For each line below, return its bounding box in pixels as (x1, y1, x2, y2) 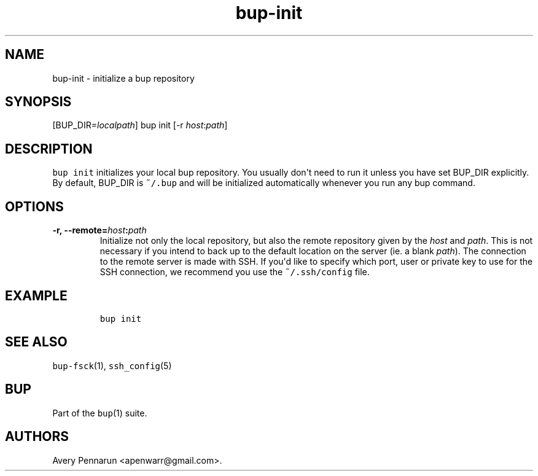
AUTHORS (5, 429, 69, 445)
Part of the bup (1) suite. (52, 407, 147, 418)
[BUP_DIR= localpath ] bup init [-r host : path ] (52, 120, 228, 131)
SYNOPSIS (5, 94, 72, 110)
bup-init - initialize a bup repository (52, 72, 195, 84)
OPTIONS (5, 198, 64, 214)
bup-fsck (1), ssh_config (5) (52, 360, 172, 371)
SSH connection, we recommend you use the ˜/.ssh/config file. (99, 267, 370, 278)
